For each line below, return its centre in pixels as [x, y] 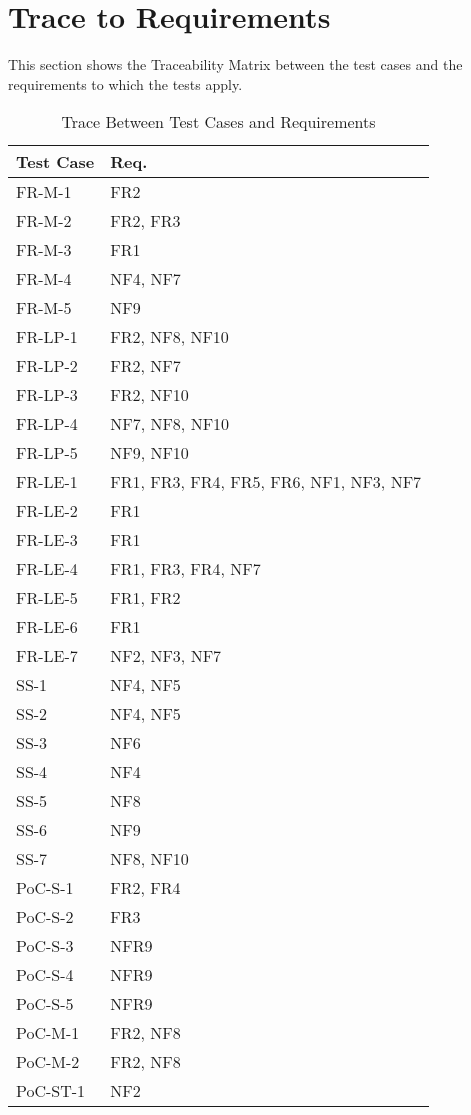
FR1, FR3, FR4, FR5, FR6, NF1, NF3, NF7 [266, 482]
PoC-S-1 [45, 888]
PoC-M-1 [48, 1033]
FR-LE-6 [47, 627]
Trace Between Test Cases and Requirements [218, 122]
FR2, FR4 [145, 888]
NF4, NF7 [145, 279]
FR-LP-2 [47, 366]
